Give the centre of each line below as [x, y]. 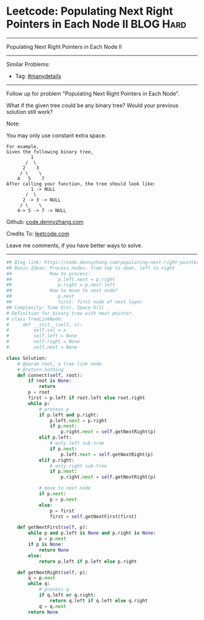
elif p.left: [55, 438]
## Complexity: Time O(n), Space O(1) [55, 308]
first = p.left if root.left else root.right [87, 398]
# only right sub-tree [78, 466]
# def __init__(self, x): [45, 325]
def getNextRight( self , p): [53, 572]
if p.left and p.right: [69, 415]
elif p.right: [56, 460]
